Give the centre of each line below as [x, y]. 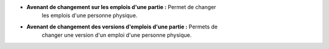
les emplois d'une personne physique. [90, 16]
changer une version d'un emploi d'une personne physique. [117, 35]
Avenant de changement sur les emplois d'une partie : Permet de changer [121, 7]
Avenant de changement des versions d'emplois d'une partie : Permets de [122, 27]
